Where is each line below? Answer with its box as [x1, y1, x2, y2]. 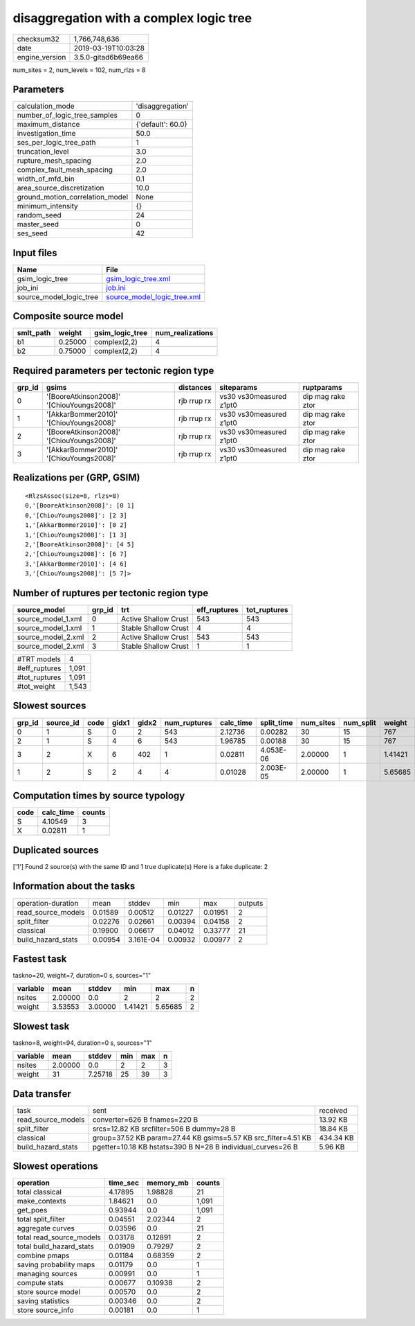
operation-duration [17, 898, 79, 908]
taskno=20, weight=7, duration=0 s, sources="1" [12, 971, 151, 980]
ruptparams [302, 383, 342, 392]
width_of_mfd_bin [17, 174, 75, 183]
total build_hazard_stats [17, 1242, 95, 1251]
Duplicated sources [12, 844, 100, 856]
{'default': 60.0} [136, 120, 188, 129]
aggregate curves [17, 1224, 75, 1233]
